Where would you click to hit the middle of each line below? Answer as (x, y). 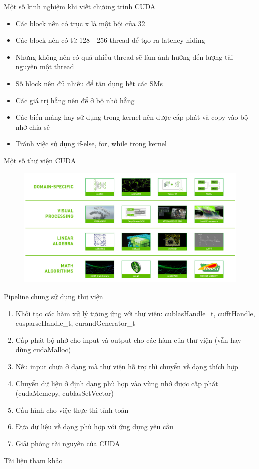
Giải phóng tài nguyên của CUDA (68, 443)
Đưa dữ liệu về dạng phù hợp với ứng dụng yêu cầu (95, 427)
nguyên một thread (45, 67)
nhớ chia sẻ (33, 127)
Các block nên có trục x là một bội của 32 (80, 23)
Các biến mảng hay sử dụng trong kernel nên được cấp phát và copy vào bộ (132, 117)
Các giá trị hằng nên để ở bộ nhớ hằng (75, 100)
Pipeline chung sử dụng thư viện (54, 297)
